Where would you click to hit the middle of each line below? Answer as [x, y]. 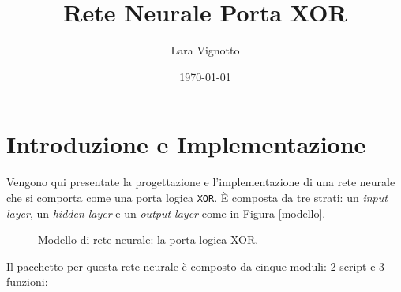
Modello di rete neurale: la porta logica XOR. [148, 240]
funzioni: [27, 281]
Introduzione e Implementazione [186, 144]
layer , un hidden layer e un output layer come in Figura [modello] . [166, 213]
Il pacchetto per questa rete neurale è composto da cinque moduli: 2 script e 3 [196, 266]
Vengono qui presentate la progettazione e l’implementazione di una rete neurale [201, 182]
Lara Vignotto [205, 50]
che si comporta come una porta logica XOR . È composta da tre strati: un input [197, 197]
